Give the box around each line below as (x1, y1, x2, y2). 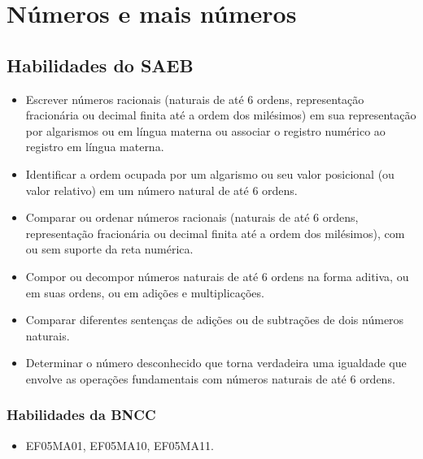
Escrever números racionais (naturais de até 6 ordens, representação (25, 90, 364, 107)
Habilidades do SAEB (7, 52, 194, 77)
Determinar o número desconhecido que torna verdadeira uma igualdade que (25, 354, 407, 371)
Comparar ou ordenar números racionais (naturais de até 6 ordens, (25, 209, 359, 226)
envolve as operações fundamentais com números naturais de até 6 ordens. (25, 370, 395, 387)
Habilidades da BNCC (7, 405, 156, 425)
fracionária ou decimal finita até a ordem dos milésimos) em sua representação (25, 106, 416, 123)
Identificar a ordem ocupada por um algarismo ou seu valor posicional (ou (25, 165, 395, 182)
